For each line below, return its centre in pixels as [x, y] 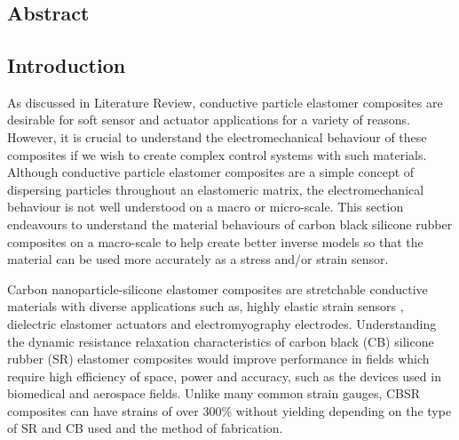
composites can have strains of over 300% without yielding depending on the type [229, 410]
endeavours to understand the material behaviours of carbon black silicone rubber [230, 224]
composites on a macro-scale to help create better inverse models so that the [215, 241]
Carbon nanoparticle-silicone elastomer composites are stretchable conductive [218, 288]
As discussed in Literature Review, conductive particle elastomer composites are [225, 102]
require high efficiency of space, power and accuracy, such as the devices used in [224, 376]
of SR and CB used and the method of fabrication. [145, 428]
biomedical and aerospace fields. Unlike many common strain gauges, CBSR [214, 393]
